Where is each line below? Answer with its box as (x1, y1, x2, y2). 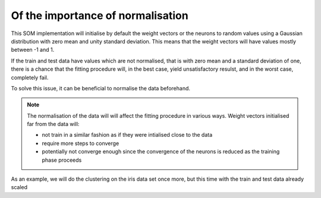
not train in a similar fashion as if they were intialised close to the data (42, 131, 213, 139)
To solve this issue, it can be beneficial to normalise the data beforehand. (11, 84, 190, 92)
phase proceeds (42, 156, 82, 164)
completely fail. (11, 74, 49, 81)
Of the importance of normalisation (11, 9, 188, 22)
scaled (11, 184, 28, 191)
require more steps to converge (42, 140, 119, 147)
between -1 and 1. (11, 46, 55, 54)
